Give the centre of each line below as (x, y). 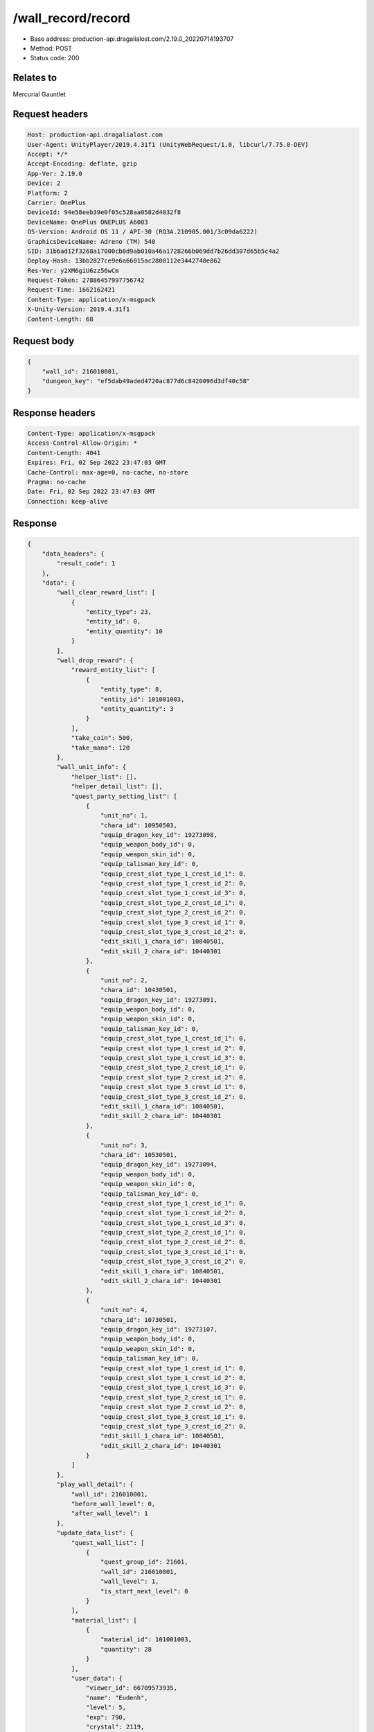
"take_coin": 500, (103, 738)
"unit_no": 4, (124, 1310)
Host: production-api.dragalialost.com (95, 135)
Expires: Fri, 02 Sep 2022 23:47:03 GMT (97, 463)
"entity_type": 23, (119, 612)
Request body (44, 341)
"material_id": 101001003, (146, 1640)
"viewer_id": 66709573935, (132, 1688)
